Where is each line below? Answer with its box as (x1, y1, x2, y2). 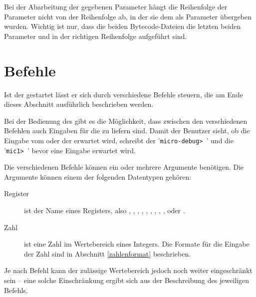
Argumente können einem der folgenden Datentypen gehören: (4, 171, 192, 182)
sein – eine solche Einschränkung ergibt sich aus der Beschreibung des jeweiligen (4, 275, 250, 285)
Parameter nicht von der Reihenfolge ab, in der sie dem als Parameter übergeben (4, 11, 252, 21)
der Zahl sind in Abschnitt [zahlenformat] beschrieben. (24, 248, 191, 259)
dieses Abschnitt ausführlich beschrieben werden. (4, 99, 154, 109)
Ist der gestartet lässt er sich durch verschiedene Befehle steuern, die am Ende (4, 89, 243, 99)
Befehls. (4, 285, 28, 295)
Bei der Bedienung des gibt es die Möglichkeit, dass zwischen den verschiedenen (4, 115, 248, 126)
